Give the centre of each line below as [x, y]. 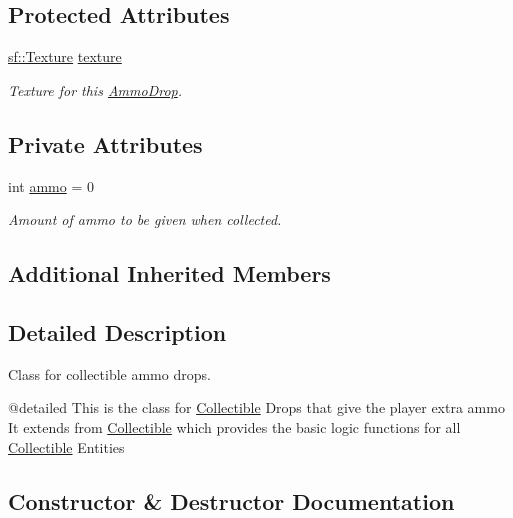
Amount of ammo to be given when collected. [145, 219]
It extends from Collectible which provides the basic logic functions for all [234, 426]
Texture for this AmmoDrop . [95, 89]
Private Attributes [105, 143]
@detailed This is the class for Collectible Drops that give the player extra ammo [256, 407]
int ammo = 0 [51, 185]
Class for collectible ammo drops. [109, 373]
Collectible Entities [66, 446]
